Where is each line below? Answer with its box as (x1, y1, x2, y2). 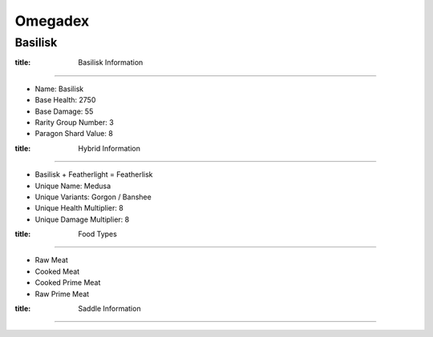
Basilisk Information (78, 58, 144, 67)
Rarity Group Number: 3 (34, 117, 114, 127)
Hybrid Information (78, 143, 140, 153)
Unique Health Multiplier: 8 (34, 203, 123, 213)
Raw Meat (34, 255, 68, 265)
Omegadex (14, 12, 90, 30)
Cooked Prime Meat (34, 278, 101, 287)
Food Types (78, 229, 118, 239)
